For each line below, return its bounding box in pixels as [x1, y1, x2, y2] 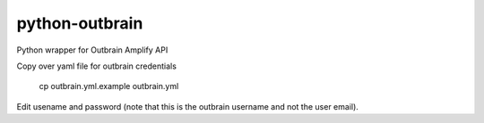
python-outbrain [16, 13, 143, 33]
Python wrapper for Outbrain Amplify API [16, 45, 169, 55]
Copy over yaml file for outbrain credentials [16, 61, 177, 71]
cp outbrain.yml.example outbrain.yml [39, 81, 179, 92]
